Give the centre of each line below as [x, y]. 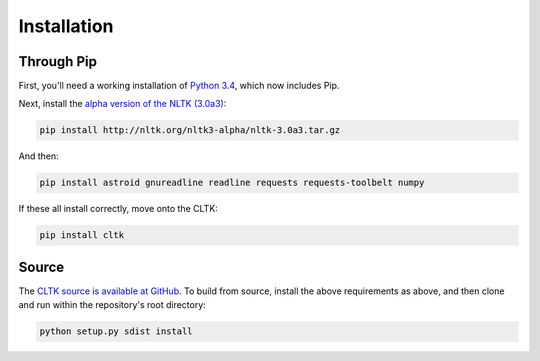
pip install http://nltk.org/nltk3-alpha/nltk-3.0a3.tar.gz [190, 130]
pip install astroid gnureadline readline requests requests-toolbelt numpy [232, 183]
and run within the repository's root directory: [112, 305]
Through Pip [57, 61]
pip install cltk [82, 235]
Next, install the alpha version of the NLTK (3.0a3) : [122, 104]
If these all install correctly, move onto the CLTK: [118, 209]
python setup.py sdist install [116, 331]
